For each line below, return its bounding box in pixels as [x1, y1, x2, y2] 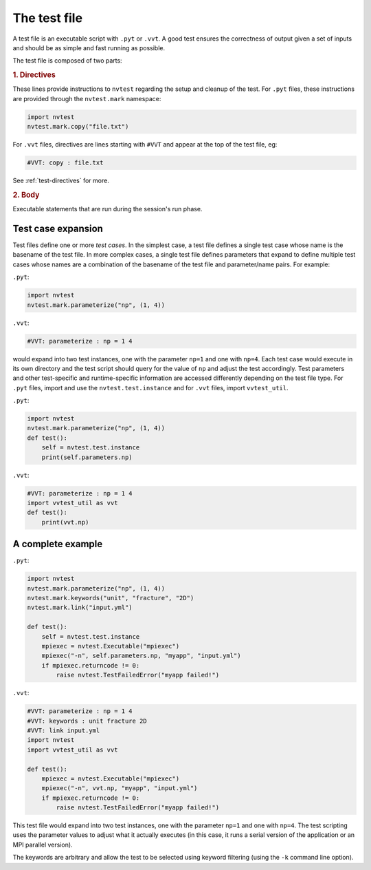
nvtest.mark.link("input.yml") [27, 604, 133, 612]
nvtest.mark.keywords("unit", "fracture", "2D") [27, 594, 194, 602]
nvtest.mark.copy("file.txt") [27, 123, 129, 131]
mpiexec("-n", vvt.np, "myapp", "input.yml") [41, 785, 198, 792]
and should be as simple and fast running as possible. [12, 43, 165, 52]
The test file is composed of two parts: [12, 56, 123, 65]
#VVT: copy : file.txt [27, 159, 104, 167]
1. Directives [12, 70, 56, 80]
